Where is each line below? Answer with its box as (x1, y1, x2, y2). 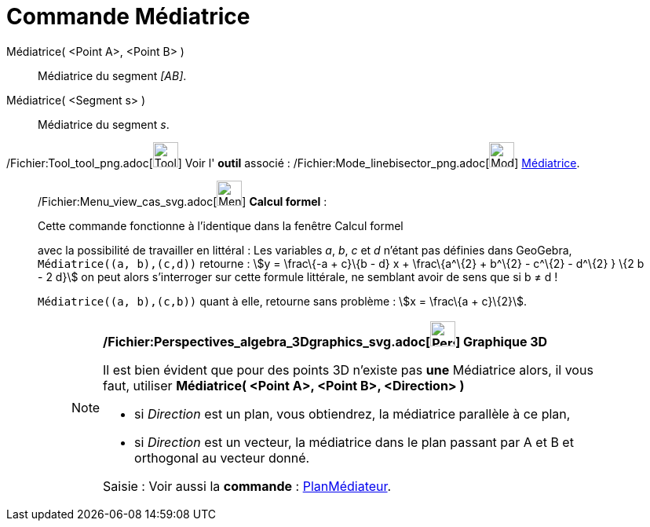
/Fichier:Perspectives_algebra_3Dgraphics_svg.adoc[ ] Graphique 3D (103, 333, 548, 350)
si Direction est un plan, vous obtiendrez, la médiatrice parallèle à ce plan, (134, 405, 571, 422)
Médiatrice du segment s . (38, 117, 170, 131)
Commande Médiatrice (6, 3, 250, 30)
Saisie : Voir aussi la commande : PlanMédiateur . (103, 478, 392, 494)
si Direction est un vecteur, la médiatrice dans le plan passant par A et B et (134, 434, 574, 450)
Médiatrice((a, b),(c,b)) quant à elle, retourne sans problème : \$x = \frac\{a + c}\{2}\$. (38, 294, 527, 308)
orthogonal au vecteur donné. (134, 449, 310, 466)
